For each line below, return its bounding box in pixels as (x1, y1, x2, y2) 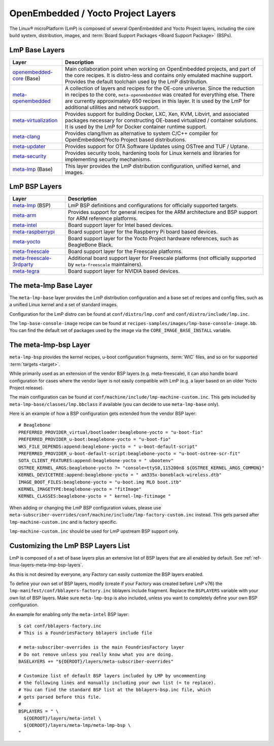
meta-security (12, 152, 47, 159)
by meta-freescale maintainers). (67, 261, 143, 268)
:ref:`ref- (244, 555, 261, 561)
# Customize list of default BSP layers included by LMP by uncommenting (18, 673, 206, 678)
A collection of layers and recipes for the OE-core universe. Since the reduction (65, 84, 255, 91)
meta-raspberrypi (12, 229, 55, 236)
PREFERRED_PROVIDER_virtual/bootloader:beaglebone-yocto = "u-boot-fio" (18, 429, 203, 435)
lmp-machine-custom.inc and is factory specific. (9, 518, 118, 525)
